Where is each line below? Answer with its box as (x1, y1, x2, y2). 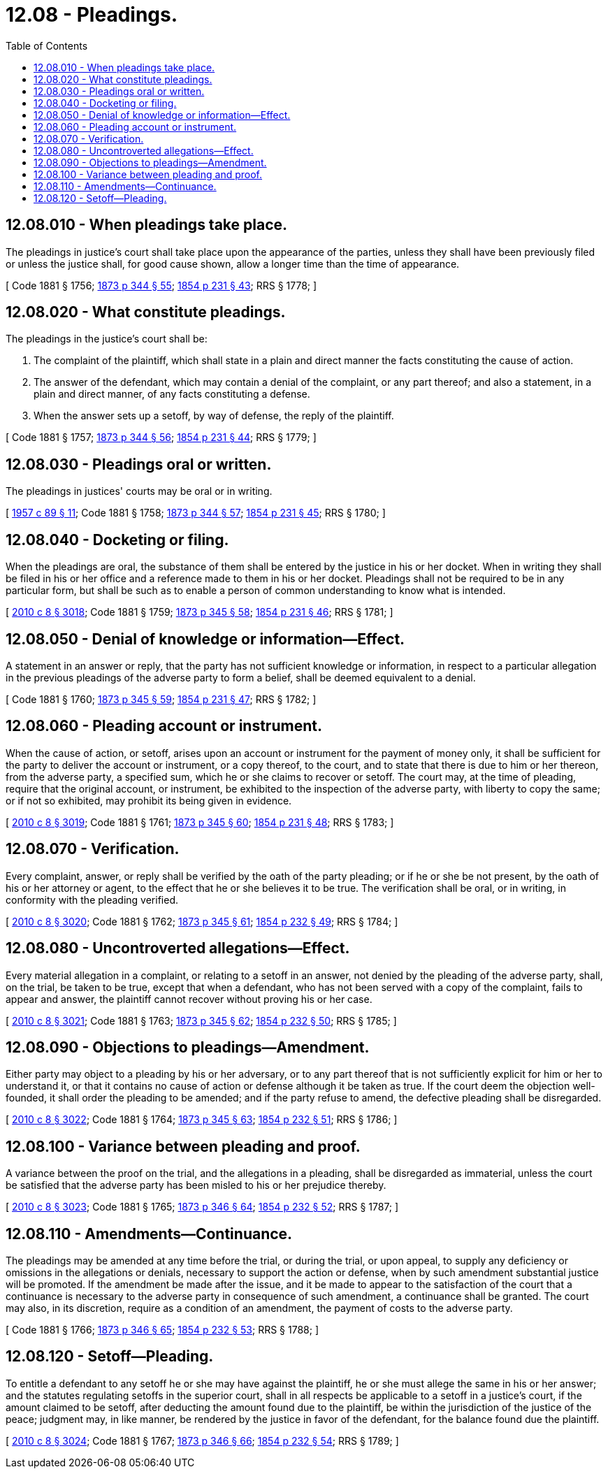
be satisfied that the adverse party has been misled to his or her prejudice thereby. (6, 1179, 386, 1192)
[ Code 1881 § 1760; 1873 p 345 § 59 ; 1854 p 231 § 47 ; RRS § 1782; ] (6, 693, 317, 705)
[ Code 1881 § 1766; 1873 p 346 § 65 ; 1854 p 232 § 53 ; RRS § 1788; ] (6, 1324, 319, 1336)
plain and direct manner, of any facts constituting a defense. (34, 388, 310, 400)
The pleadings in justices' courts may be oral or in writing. (6, 485, 273, 498)
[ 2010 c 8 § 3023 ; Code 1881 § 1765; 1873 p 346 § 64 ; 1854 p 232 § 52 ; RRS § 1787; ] (6, 1201, 399, 1213)
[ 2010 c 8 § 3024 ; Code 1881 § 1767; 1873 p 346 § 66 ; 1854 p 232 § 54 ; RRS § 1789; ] (6, 1434, 399, 1447)
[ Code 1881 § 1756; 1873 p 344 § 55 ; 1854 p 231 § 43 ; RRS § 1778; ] (6, 279, 317, 291)
